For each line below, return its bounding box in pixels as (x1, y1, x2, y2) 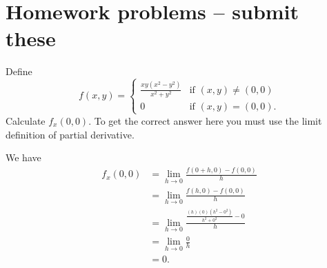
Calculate (6, 113, 46, 127)
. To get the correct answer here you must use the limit (88, 113, 322, 127)
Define (6, 64, 32, 79)
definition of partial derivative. (6, 127, 135, 141)
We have (6, 150, 41, 165)
